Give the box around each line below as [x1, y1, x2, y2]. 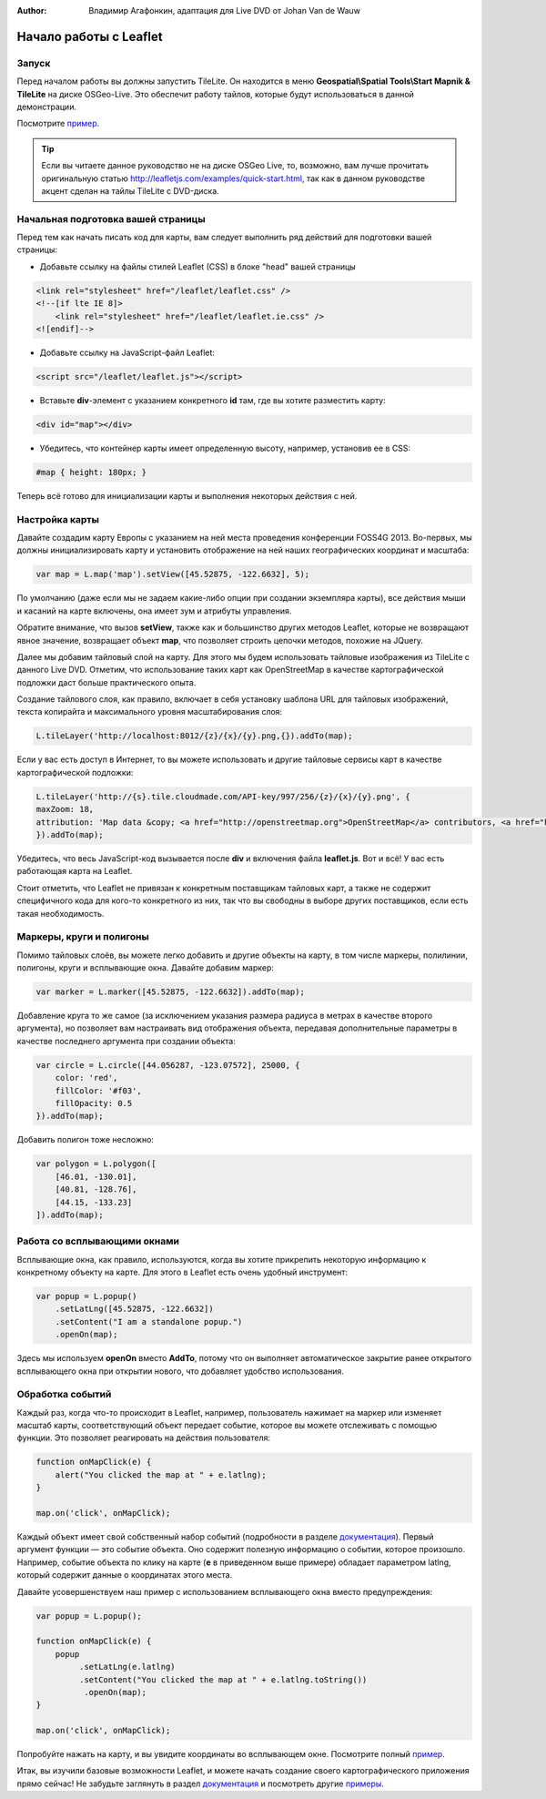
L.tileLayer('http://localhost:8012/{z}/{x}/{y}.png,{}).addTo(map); [35, 731, 353, 741]
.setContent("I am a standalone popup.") [55, 1316, 243, 1326]
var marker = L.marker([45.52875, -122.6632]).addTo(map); [35, 987, 305, 997]
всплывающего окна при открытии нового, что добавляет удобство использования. [16, 1366, 345, 1377]
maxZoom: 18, [35, 804, 95, 815]
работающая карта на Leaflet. [16, 866, 133, 877]
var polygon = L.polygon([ [35, 1159, 157, 1169]
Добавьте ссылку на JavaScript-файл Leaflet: [39, 347, 216, 358]
